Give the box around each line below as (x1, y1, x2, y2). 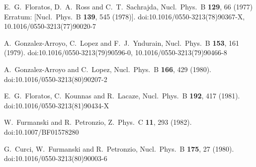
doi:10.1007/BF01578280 (4, 126, 79, 137)
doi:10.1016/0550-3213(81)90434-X (4, 100, 109, 110)
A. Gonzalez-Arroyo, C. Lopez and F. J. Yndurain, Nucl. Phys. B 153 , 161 (4, 37, 240, 48)
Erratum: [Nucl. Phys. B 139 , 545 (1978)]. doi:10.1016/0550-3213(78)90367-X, (4, 11, 245, 21)
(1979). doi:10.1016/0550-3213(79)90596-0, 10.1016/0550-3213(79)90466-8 (4, 47, 227, 58)
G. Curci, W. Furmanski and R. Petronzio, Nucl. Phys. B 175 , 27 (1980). (4, 143, 234, 154)
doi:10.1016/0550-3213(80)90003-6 (4, 153, 107, 164)
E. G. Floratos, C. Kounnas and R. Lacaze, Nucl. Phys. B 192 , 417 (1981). (4, 90, 240, 101)
